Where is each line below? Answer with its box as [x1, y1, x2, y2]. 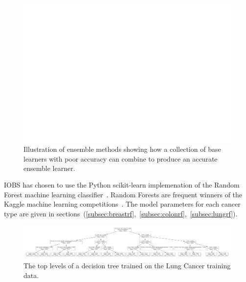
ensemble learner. [23, 163, 75, 173]
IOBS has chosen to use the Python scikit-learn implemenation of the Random [4, 180, 240, 190]
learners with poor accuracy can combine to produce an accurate [23, 153, 218, 164]
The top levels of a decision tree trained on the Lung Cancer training [23, 260, 231, 271]
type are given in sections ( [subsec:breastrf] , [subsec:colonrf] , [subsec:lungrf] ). [4, 208, 238, 218]
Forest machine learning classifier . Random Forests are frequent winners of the [4, 189, 243, 199]
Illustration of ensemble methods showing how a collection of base [23, 144, 221, 154]
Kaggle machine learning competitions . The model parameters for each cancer [4, 199, 241, 209]
